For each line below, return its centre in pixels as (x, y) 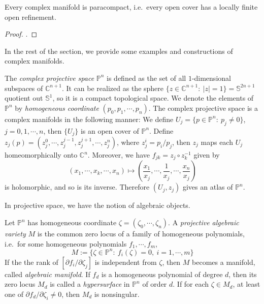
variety (15, 234)
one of (14, 294)
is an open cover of (110, 130)
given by (207, 155)
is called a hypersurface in (90, 284)
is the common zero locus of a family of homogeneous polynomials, (141, 234)
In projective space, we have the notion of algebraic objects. (97, 205)
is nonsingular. (117, 294)
